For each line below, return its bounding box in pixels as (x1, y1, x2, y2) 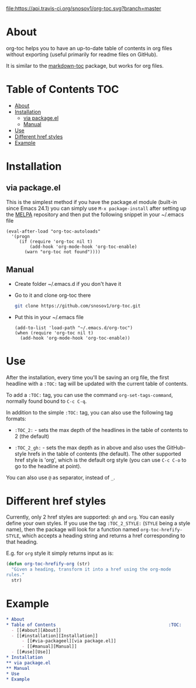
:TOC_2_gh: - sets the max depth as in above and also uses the (14, 444, 166, 451)
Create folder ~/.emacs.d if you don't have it (14, 280, 122, 287)
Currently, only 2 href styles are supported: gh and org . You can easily (6, 514, 174, 521)
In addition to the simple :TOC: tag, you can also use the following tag (6, 409, 173, 416)
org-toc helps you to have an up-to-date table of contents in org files (6, 44, 173, 51)
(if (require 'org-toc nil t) (19, 238, 93, 244)
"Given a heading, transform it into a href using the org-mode (11, 566, 171, 572)
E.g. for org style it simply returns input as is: (6, 549, 114, 557)
